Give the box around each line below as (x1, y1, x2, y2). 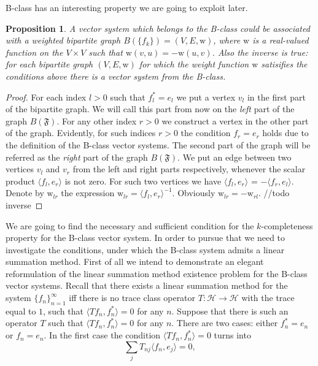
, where (213, 34, 241, 47)
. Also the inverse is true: (212, 45, 308, 58)
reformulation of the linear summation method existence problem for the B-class (6, 267, 308, 280)
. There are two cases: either (171, 316, 278, 329)
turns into (214, 329, 251, 341)
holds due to (262, 126, 309, 139)
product (6, 174, 35, 187)
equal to (6, 304, 36, 317)
